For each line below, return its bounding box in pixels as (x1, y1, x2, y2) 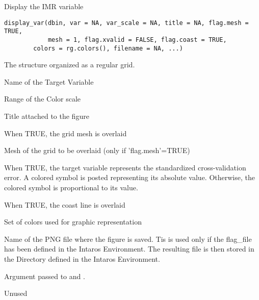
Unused (4, 288, 28, 298)
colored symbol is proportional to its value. (4, 182, 138, 192)
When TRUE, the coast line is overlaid (4, 199, 125, 210)
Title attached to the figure (4, 111, 89, 121)
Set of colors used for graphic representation (4, 216, 142, 227)
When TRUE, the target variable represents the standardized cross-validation (4, 162, 246, 172)
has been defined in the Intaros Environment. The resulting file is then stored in (4, 243, 254, 254)
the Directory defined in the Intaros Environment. (4, 253, 160, 264)
